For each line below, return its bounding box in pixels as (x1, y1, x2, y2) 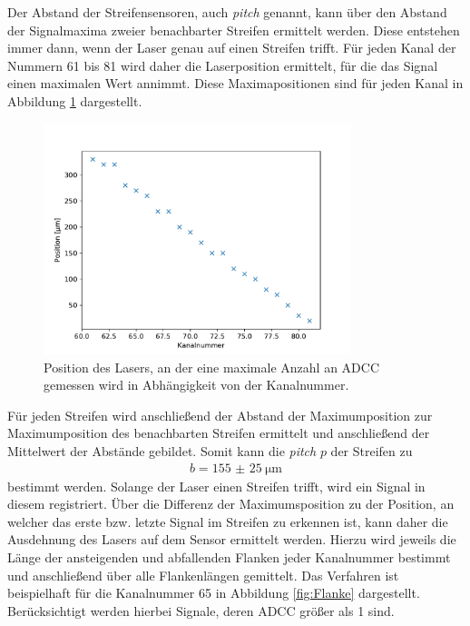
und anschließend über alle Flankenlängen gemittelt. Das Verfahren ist (7, 565, 399, 584)
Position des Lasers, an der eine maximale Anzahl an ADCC (44, 357, 379, 376)
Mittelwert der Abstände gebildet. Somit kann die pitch (7, 441, 317, 460)
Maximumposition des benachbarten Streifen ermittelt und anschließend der (7, 423, 430, 442)
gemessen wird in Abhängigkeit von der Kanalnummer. (44, 375, 349, 394)
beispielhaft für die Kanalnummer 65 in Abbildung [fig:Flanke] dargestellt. (7, 583, 420, 602)
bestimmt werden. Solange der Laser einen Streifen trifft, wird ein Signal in (7, 476, 426, 495)
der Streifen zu (330, 441, 413, 460)
